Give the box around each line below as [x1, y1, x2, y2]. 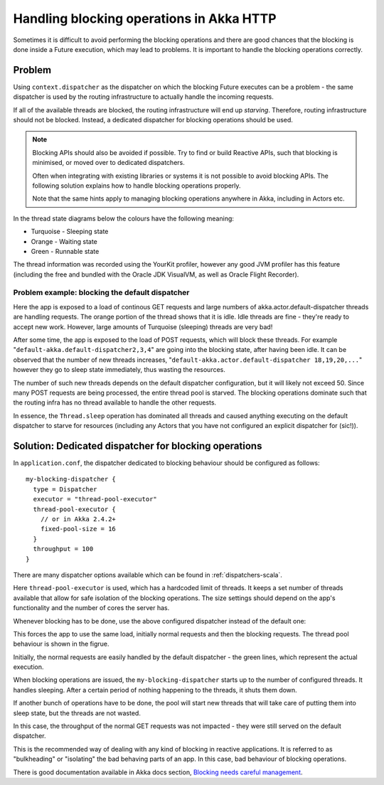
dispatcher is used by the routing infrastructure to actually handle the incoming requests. [13, 92, 274, 101]
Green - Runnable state [31, 247, 100, 255]
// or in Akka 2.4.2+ [40, 516, 117, 523]
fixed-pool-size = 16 [40, 525, 117, 533]
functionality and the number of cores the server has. [13, 604, 170, 612]
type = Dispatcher [33, 485, 97, 493]
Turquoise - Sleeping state [31, 228, 109, 236]
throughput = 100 [33, 545, 94, 553]
